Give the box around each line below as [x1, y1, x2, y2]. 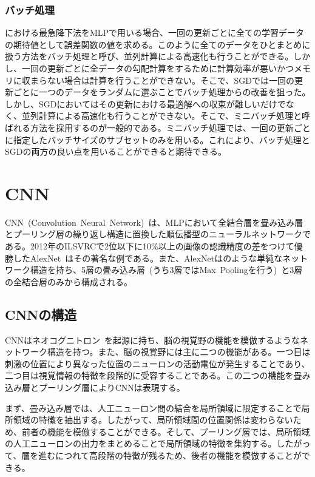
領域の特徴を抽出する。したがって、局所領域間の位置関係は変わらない [13, 413, 293, 426]
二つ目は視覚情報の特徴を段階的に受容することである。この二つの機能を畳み [5, 369, 311, 382]
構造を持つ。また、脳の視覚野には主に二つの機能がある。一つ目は [47, 345, 311, 358]
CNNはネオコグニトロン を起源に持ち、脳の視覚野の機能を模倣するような [5, 333, 300, 346]
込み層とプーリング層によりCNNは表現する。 [5, 381, 185, 394]
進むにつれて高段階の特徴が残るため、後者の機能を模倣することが [38, 448, 302, 461]
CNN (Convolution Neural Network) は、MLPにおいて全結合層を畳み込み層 [5, 215, 303, 228]
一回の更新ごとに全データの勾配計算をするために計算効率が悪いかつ [21, 62, 294, 74]
